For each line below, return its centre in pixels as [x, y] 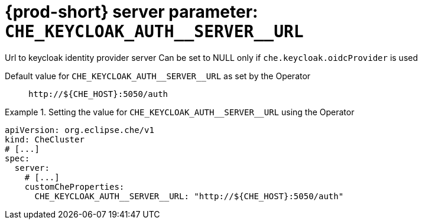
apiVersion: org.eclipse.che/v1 [79, 130]
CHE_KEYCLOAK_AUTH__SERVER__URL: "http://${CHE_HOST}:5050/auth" [189, 196]
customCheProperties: [74, 186]
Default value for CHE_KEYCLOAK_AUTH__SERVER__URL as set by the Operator [158, 76]
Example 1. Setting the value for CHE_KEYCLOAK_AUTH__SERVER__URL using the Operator [180, 112]
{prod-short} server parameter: [132, 12]
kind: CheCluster [45, 139]
